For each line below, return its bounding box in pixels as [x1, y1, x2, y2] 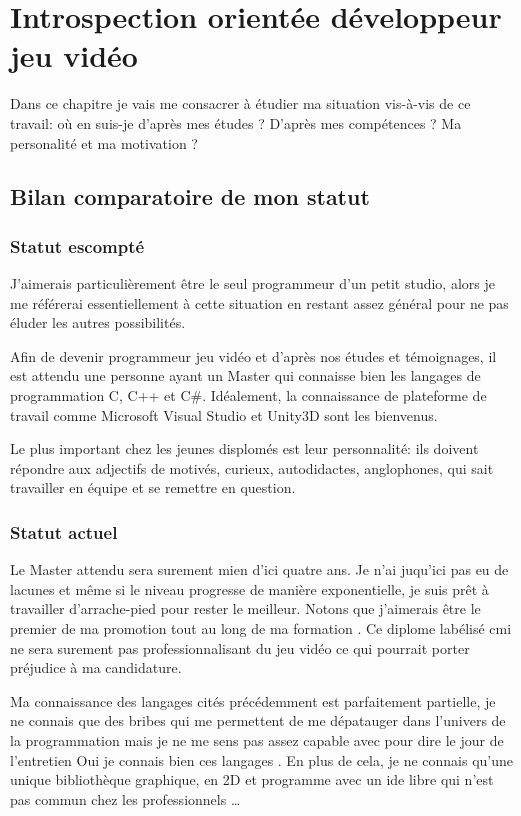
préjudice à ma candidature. [10, 657, 182, 678]
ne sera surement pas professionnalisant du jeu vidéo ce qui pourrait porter [10, 637, 470, 658]
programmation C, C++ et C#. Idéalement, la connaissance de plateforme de [10, 385, 487, 406]
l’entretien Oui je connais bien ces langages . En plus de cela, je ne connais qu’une [10, 749, 514, 770]
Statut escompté [10, 233, 145, 258]
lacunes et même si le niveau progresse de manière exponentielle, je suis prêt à [10, 578, 489, 599]
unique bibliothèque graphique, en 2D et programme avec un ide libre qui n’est [10, 769, 494, 790]
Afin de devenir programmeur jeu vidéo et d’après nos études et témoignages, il [10, 345, 497, 366]
